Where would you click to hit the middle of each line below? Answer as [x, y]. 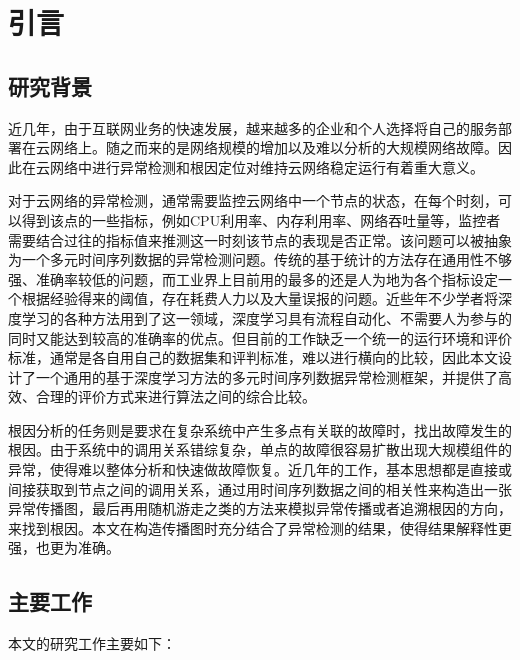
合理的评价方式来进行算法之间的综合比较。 [175, 396]
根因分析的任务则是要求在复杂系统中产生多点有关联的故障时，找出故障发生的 [260, 429]
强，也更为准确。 [64, 547]
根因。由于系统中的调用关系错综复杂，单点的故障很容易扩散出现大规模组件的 [260, 449]
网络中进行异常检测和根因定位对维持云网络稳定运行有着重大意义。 [266, 166]
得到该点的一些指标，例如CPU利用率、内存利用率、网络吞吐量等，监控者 [261, 219]
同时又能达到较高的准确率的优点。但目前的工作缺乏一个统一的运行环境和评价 [260, 337]
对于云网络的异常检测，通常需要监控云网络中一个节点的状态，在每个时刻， [253, 200]
